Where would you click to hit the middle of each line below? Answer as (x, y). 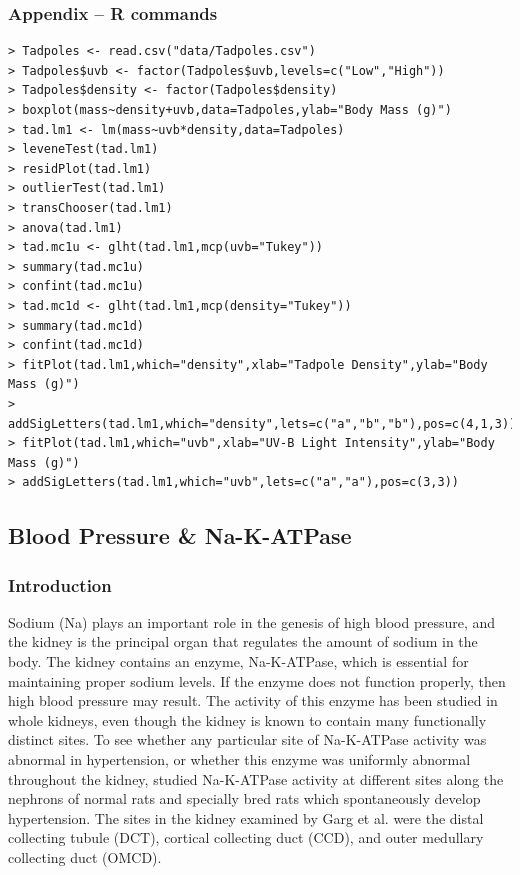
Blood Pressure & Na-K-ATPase (180, 535)
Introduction (60, 584)
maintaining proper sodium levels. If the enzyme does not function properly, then (257, 680)
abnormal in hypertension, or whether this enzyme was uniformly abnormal (239, 759)
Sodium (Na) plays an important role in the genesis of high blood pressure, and (252, 621)
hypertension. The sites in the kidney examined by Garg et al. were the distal (246, 817)
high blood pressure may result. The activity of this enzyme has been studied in (253, 700)
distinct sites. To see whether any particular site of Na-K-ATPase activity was (247, 739)
